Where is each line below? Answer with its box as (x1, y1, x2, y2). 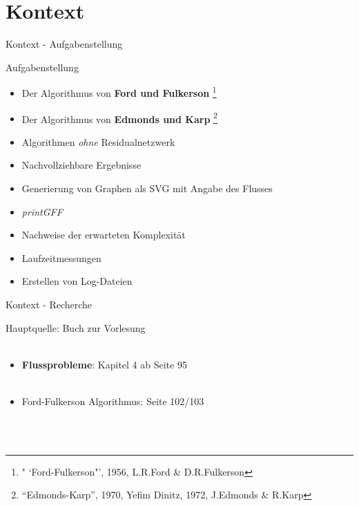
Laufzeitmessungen (21, 250, 101, 265)
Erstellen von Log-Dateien (21, 274, 133, 288)
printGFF (21, 204, 63, 218)
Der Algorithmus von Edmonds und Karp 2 (21, 109, 217, 126)
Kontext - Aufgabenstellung (6, 37, 123, 51)
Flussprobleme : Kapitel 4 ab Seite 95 (21, 357, 187, 371)
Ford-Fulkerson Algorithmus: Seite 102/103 (21, 393, 204, 408)
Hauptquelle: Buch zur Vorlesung (6, 320, 146, 335)
